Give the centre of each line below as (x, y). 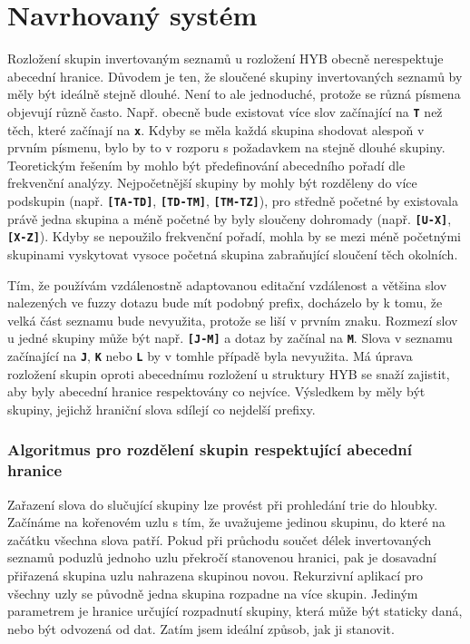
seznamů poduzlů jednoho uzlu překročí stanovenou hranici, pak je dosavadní (222, 557)
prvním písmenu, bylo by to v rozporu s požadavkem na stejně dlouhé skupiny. (226, 147)
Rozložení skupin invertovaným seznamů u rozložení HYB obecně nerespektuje (225, 59)
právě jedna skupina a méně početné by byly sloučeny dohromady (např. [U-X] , (230, 218)
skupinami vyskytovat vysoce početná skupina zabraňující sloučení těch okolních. (233, 254)
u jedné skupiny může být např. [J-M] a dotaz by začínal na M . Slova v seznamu (230, 338)
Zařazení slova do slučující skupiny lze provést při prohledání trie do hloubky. (223, 504)
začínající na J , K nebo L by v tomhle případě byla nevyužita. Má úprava (210, 356)
